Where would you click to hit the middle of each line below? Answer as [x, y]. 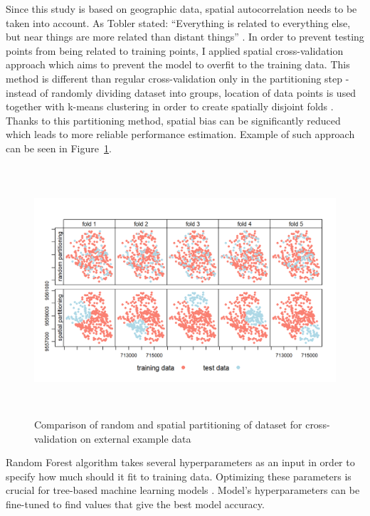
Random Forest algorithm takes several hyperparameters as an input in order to [180, 462]
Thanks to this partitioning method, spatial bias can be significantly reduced [173, 120]
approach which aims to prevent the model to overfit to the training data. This [178, 64]
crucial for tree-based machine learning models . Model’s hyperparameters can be [183, 490]
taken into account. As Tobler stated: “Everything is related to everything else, [178, 22]
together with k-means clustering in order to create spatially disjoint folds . [170, 106]
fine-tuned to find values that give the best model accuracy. [135, 504]
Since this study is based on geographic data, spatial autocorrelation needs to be [181, 9]
